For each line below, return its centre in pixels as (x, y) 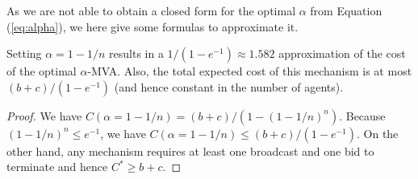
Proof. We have (44, 115)
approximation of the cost (342, 53)
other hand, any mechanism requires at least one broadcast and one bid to (190, 151)
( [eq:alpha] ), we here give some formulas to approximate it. (153, 26)
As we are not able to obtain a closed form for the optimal (151, 10)
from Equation (346, 10)
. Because (362, 115)
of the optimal (42, 71)
